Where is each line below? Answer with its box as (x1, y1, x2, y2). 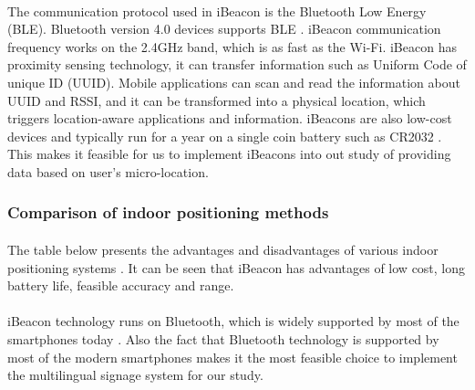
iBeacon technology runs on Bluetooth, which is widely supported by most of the (7, 311, 460, 331)
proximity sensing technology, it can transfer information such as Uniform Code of (7, 55, 467, 74)
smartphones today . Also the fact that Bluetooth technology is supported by (7, 329, 439, 348)
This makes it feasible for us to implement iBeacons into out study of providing (7, 144, 451, 163)
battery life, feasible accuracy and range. (7, 276, 234, 295)
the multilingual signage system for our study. (7, 365, 263, 385)
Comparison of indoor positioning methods (7, 201, 329, 224)
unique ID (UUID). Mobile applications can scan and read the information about (7, 72, 460, 91)
